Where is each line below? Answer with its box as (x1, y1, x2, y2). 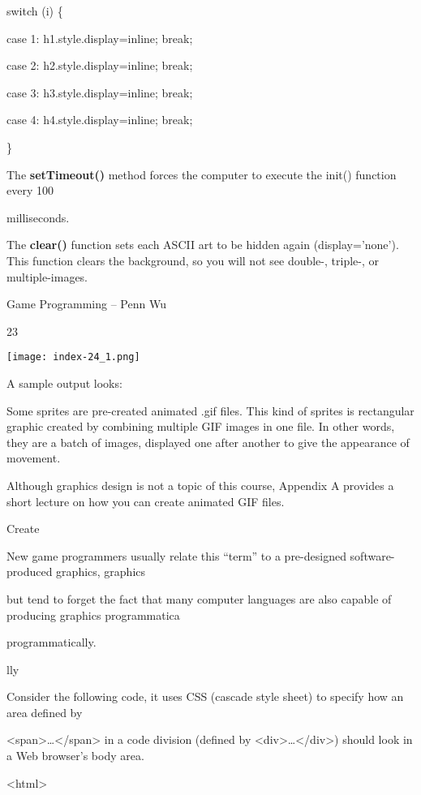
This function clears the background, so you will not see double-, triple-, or (6, 251, 379, 269)
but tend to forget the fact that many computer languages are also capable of (6, 590, 392, 607)
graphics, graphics (56, 563, 146, 580)
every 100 (6, 182, 54, 199)
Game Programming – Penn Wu (6, 295, 166, 312)
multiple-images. (6, 268, 88, 285)
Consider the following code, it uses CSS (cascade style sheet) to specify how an (6, 688, 404, 705)
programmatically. (6, 634, 97, 651)
